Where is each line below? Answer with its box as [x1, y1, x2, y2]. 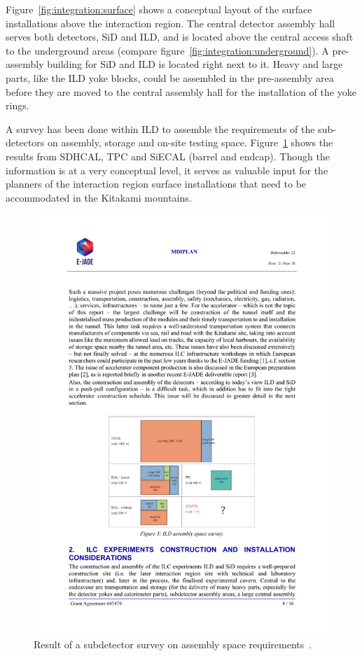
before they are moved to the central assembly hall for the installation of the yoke [6, 84, 356, 99]
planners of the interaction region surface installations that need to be [6, 176, 307, 191]
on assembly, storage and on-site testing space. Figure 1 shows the [47, 135, 333, 150]
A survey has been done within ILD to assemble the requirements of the [6, 121, 315, 136]
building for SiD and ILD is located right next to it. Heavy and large [47, 57, 343, 71]
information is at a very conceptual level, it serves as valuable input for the [6, 162, 328, 177]
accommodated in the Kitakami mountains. [6, 190, 192, 204]
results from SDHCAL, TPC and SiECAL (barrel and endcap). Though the [6, 148, 330, 163]
